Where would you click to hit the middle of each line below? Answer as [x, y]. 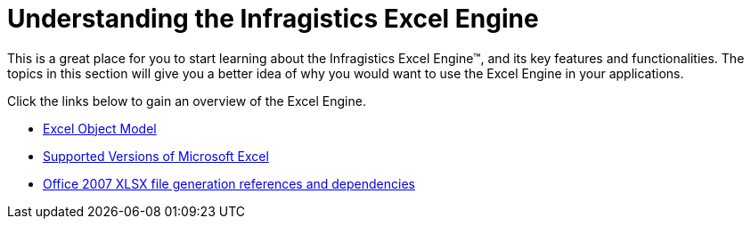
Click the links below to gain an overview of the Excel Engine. [187, 101]
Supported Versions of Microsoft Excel [156, 156]
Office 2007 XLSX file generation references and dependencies [229, 183]
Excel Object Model [100, 128]
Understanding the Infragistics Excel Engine [273, 19]
